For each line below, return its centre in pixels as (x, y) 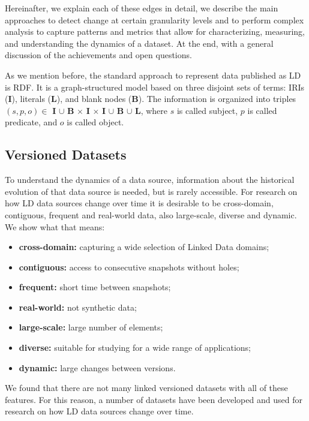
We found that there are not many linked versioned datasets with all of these (146, 388)
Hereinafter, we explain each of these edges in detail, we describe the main (142, 8)
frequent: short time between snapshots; (95, 287)
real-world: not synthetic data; (78, 307)
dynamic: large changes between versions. (97, 367)
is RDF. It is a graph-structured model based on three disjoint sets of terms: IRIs (155, 87)
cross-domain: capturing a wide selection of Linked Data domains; (144, 247)
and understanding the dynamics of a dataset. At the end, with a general (139, 43)
